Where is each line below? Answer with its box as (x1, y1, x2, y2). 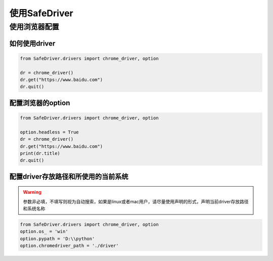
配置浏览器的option (9, 99, 70, 107)
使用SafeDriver (9, 8, 73, 19)
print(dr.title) (20, 150, 61, 156)
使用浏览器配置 (9, 22, 59, 31)
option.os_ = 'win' (20, 229, 68, 235)
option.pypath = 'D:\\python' (20, 236, 95, 241)
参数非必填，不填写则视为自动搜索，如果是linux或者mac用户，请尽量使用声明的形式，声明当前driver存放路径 (23, 198, 249, 204)
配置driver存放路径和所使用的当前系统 (9, 172, 128, 181)
